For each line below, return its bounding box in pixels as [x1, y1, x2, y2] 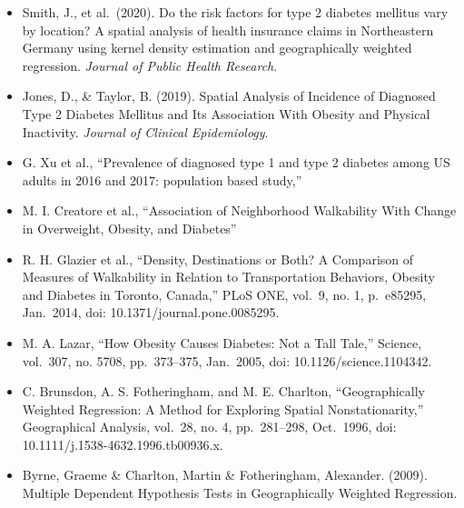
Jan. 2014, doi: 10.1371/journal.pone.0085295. [22, 303, 280, 322]
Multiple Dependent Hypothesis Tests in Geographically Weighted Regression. [22, 483, 458, 503]
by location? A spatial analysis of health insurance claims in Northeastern [22, 20, 434, 39]
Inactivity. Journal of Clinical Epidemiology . [22, 122, 269, 141]
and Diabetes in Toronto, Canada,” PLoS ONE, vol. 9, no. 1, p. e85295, [22, 284, 427, 304]
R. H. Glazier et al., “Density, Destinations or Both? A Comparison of [22, 249, 414, 268]
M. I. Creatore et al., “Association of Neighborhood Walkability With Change [22, 201, 457, 220]
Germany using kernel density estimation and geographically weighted [22, 38, 412, 57]
